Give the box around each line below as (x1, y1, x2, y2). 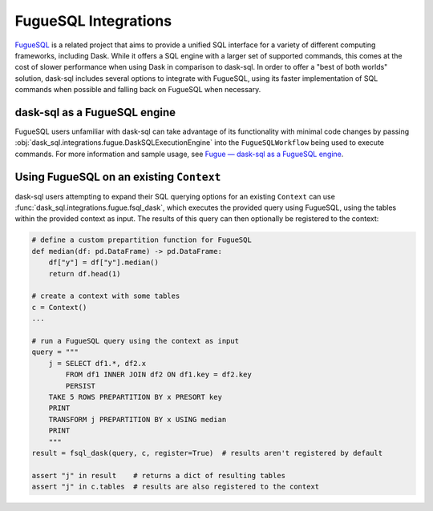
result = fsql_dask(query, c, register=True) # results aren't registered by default (31, 449, 383, 457)
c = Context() (31, 303, 87, 312)
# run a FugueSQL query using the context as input (31, 336, 240, 345)
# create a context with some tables (31, 292, 180, 300)
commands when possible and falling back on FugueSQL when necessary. (14, 85, 261, 95)
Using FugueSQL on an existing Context (14, 170, 221, 183)
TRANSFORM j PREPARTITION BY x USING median (48, 415, 227, 424)
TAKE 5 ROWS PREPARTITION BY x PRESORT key (48, 392, 222, 401)
